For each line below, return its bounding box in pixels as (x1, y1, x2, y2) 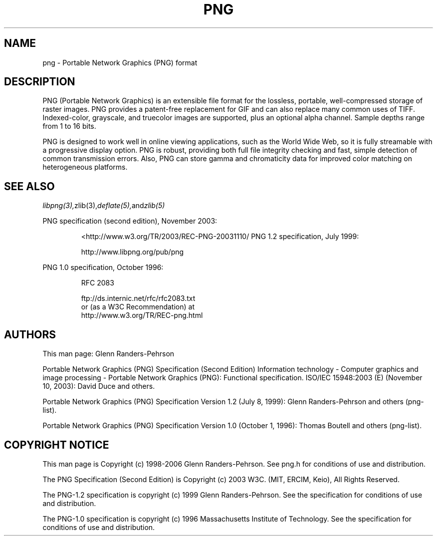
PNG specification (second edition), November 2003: (42, 217, 218, 226)
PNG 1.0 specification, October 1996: (42, 263, 164, 272)
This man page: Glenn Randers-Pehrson (42, 349, 175, 358)
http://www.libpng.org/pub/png (81, 248, 184, 257)
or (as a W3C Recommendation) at (81, 302, 195, 311)
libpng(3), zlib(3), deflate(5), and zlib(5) (42, 201, 165, 210)
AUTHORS (4, 328, 56, 341)
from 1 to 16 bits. (42, 122, 96, 131)
